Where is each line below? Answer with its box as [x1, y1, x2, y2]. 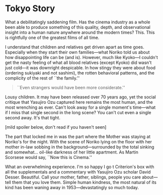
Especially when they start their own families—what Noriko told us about [5, 49, 150, 55]
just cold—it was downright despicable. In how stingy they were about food [5, 64, 156, 71]
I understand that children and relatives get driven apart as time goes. [5, 44, 145, 50]
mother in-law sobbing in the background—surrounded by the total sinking [5, 144, 154, 150]
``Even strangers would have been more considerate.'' [16, 84, 125, 90]
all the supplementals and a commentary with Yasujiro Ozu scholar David [5, 169, 151, 175]
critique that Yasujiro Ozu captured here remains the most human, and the [5, 99, 153, 105]
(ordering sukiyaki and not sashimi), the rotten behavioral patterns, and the [5, 70, 155, 76]
